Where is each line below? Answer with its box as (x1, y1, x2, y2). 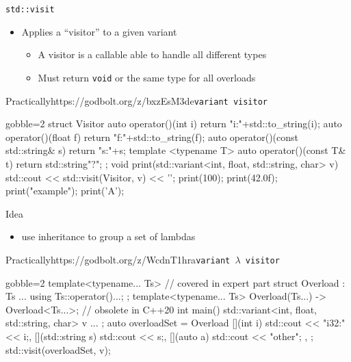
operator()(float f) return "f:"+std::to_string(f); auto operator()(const (5, 129, 298, 144)
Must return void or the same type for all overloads (38, 70, 256, 84)
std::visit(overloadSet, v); (5, 342, 111, 357)
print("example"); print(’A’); (5, 183, 125, 198)
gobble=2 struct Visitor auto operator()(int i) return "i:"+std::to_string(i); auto (5, 116, 342, 131)
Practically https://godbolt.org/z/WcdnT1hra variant (5, 252, 231, 266)
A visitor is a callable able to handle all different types (38, 47, 267, 62)
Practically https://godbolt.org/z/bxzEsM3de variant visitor (5, 93, 268, 107)
